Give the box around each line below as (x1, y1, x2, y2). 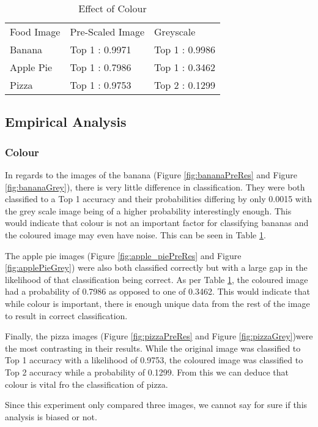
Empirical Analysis (5, 112, 127, 131)
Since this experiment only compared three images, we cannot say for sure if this (5, 398, 308, 411)
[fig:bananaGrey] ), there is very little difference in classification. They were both (5, 180, 305, 193)
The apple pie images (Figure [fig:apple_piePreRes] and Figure (5, 249, 242, 262)
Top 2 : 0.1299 (154, 78, 216, 92)
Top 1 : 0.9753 (70, 78, 131, 92)
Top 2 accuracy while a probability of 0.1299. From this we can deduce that (5, 365, 289, 378)
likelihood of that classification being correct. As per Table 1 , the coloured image (5, 273, 308, 285)
